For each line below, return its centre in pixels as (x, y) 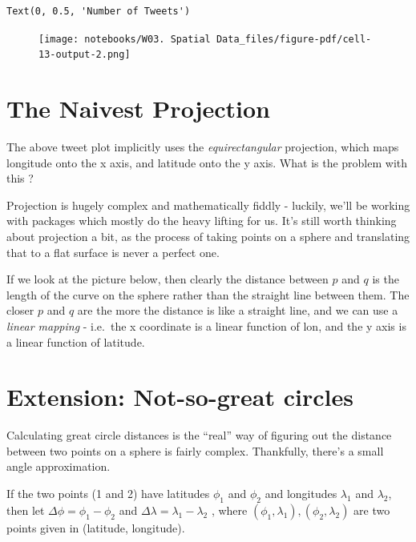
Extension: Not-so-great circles (180, 397)
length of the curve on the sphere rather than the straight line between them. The (208, 294)
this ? (20, 178)
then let (26, 510)
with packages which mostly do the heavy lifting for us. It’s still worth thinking (202, 221)
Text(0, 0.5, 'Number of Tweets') (99, 11)
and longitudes (301, 494)
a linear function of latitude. (76, 341)
